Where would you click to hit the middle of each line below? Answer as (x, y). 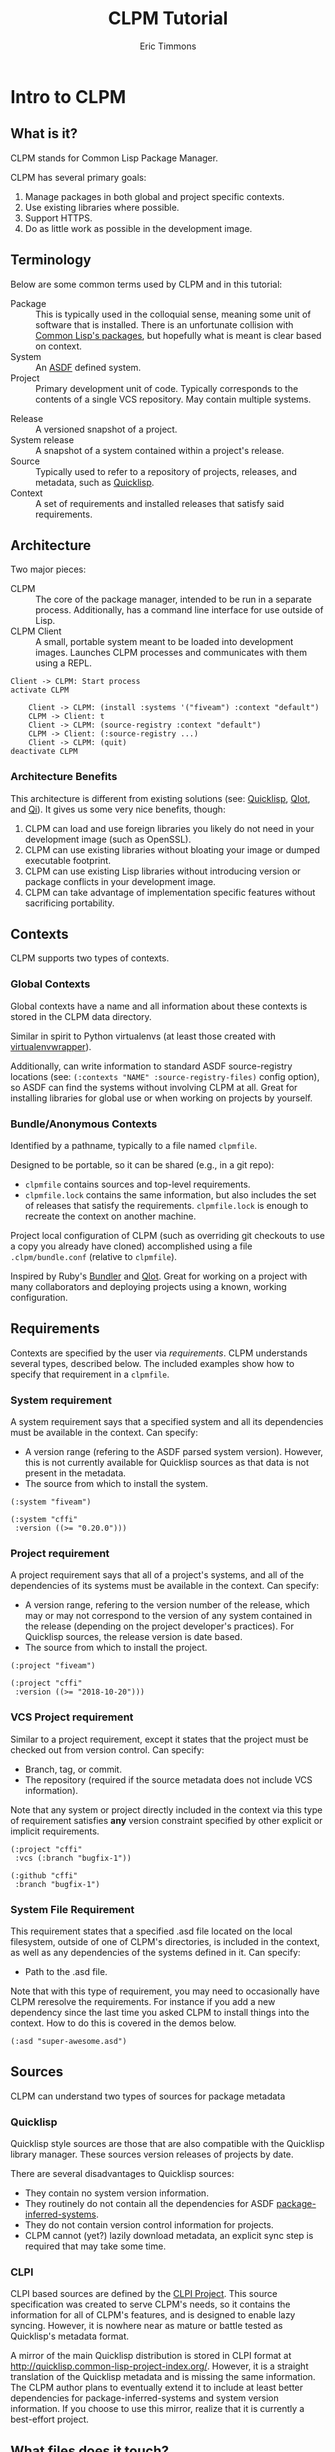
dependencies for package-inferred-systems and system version (145, 2398)
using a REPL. (63, 663)
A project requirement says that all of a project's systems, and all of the (157, 1575)
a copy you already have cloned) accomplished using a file (131, 1246)
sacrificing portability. (69, 903)
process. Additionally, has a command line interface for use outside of (179, 610)
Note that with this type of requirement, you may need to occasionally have (165, 1991)
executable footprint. (68, 860)
